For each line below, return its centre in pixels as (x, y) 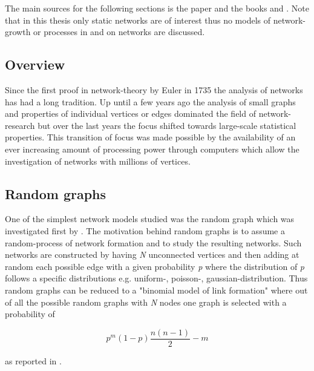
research (20, 125)
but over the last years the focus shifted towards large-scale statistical (167, 125)
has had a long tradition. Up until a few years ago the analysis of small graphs (150, 101)
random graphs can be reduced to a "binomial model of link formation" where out (156, 290)
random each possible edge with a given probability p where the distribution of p (155, 266)
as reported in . (33, 360)
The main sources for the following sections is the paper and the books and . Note (157, 8)
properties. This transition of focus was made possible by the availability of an (150, 137)
